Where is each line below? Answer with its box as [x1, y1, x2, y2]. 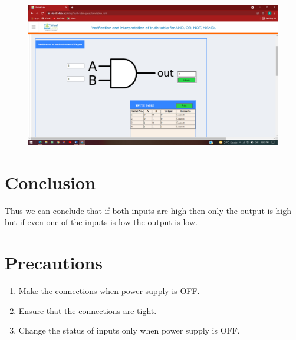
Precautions [5, 250, 103, 275]
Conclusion [5, 170, 96, 194]
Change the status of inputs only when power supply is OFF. [18, 324, 240, 336]
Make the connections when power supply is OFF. [18, 285, 200, 297]
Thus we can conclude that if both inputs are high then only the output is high [5, 204, 292, 216]
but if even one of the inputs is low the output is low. [5, 216, 198, 228]
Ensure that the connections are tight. [18, 304, 157, 316]
